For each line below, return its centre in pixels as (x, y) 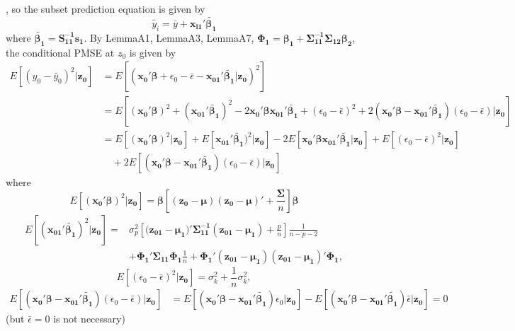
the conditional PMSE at (60, 52)
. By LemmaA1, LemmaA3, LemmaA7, (169, 37)
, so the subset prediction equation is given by (106, 8)
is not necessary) (89, 319)
